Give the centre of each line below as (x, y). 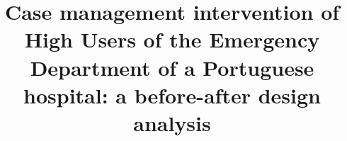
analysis (172, 122)
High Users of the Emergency (172, 39)
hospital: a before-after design (172, 95)
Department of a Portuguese (172, 67)
